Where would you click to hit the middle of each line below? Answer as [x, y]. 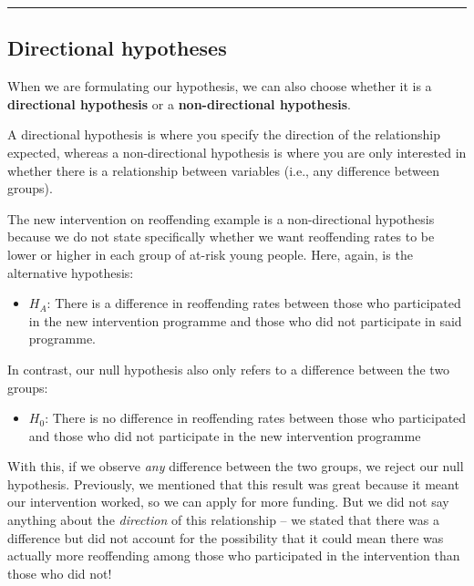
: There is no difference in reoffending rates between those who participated [256, 418]
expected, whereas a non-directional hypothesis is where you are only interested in [237, 152]
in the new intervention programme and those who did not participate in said [245, 320]
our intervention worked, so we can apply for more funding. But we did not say [228, 502]
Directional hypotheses [117, 48]
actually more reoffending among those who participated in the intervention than [234, 555]
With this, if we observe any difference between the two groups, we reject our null [236, 466]
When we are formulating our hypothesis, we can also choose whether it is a [220, 86]
